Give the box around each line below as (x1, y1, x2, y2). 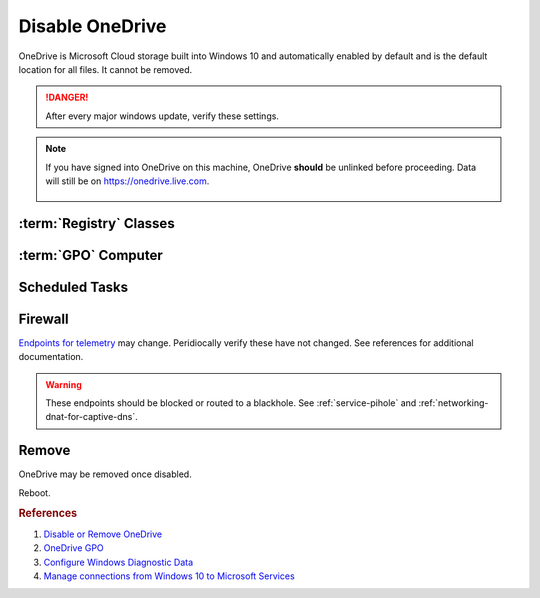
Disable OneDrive (18, 15, 167, 37)
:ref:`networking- (418, 397, 489, 409)
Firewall (18, 310, 69, 327)
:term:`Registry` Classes (18, 215, 175, 232)
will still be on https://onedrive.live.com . (45, 175, 210, 187)
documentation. (18, 351, 84, 363)
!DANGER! (45, 91, 89, 104)
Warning (45, 378, 82, 390)
